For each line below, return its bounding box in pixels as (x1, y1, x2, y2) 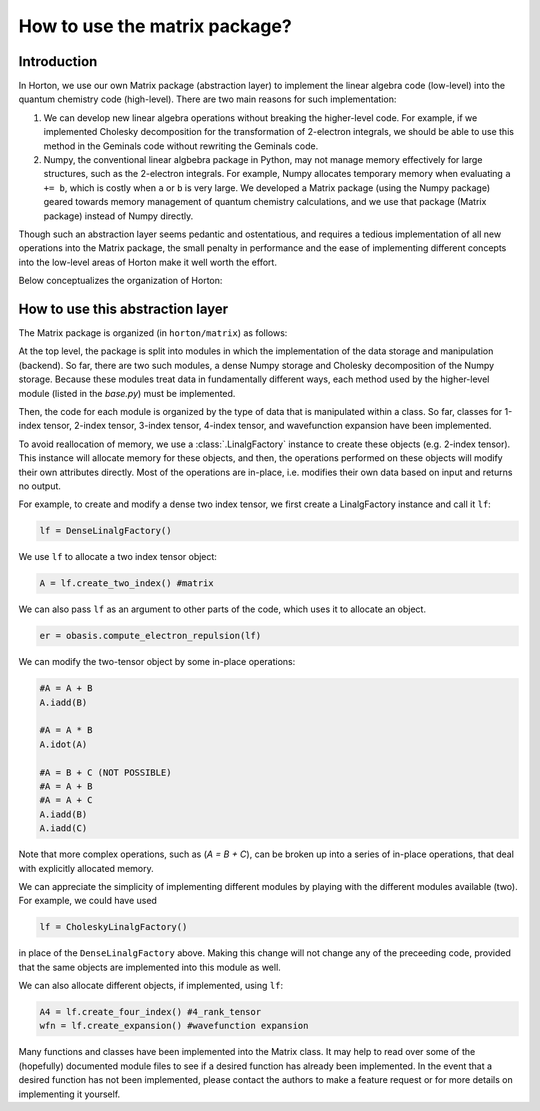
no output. (18, 480, 62, 492)
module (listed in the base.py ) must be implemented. (18, 387, 236, 399)
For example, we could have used (18, 895, 157, 907)
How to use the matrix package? (18, 15, 292, 37)
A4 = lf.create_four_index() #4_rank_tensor (39, 1006, 262, 1018)
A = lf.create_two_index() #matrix (39, 578, 214, 589)
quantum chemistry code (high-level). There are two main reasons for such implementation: (18, 93, 397, 105)
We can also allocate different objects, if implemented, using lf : (18, 980, 284, 992)
